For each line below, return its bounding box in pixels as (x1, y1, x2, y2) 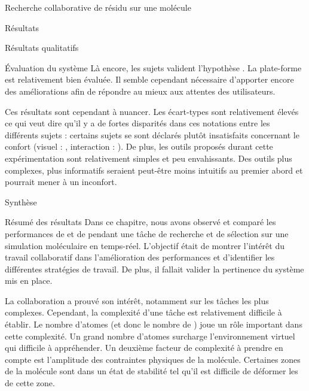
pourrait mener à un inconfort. (5, 175, 117, 188)
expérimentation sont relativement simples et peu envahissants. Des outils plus (5, 151, 292, 164)
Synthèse (5, 195, 37, 208)
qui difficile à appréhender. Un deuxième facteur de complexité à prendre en (5, 341, 283, 354)
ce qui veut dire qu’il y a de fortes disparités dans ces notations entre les (5, 117, 270, 129)
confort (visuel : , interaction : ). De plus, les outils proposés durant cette (5, 140, 273, 153)
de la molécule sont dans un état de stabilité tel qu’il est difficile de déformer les (5, 365, 298, 377)
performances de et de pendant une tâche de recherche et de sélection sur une (5, 227, 289, 240)
